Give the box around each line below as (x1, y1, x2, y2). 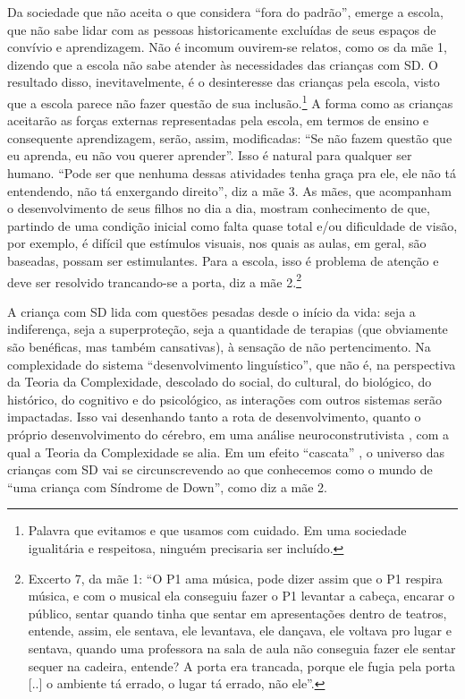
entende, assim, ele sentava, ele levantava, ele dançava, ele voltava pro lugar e (28, 621, 452, 640)
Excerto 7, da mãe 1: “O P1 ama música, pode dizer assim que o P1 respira (28, 568, 443, 587)
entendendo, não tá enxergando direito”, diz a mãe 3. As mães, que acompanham (7, 181, 452, 200)
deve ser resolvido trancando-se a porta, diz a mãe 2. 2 (7, 269, 301, 291)
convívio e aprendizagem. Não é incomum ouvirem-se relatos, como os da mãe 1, (7, 38, 447, 56)
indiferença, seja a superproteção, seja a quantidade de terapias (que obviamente (7, 320, 448, 338)
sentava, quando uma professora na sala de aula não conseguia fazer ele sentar (28, 638, 456, 657)
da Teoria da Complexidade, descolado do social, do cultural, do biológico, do (7, 372, 432, 391)
